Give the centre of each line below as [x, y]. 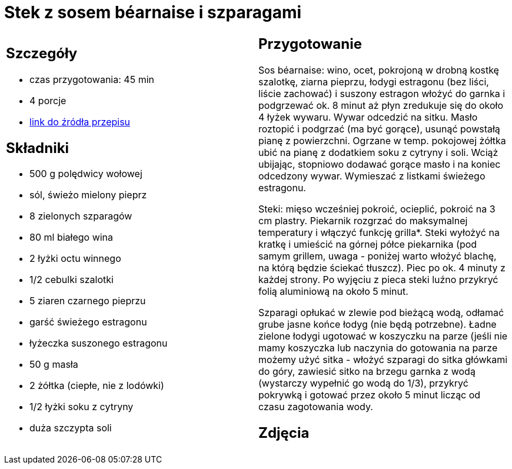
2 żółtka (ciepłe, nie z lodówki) [97, 386]
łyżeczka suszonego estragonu [99, 343]
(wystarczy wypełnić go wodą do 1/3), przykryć [363, 383]
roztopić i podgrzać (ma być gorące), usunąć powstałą [379, 129]
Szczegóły [42, 53]
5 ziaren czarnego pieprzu [88, 301]
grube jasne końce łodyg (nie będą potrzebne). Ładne [378, 324]
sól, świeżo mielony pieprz [88, 195]
